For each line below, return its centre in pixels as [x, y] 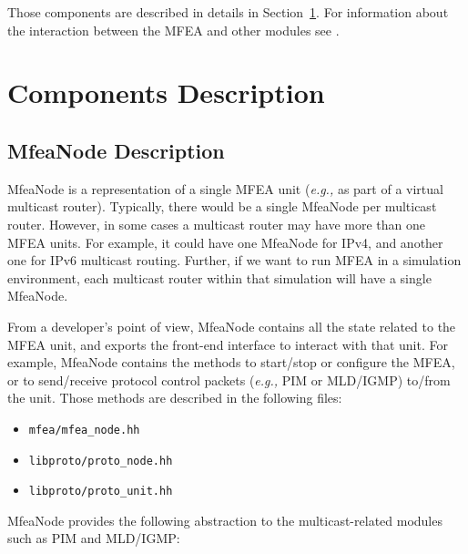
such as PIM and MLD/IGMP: [94, 538]
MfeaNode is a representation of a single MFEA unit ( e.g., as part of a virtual [225, 188]
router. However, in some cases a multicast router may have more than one [216, 224]
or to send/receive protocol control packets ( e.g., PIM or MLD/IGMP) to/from [229, 380]
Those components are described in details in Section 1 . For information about [228, 12]
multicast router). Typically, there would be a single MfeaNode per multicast [222, 206]
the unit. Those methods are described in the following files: [175, 398]
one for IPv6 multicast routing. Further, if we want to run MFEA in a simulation [234, 260]
